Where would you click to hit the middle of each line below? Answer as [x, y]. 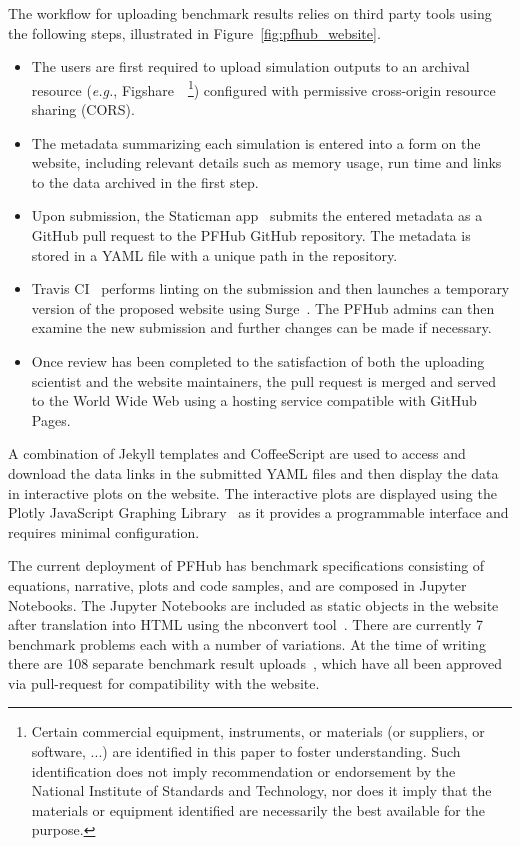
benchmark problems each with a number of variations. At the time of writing [247, 643]
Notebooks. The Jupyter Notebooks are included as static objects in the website [253, 604]
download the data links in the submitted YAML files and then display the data [253, 472]
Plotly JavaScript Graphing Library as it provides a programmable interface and [258, 512]
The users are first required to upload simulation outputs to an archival [250, 66]
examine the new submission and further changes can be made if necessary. [261, 327]
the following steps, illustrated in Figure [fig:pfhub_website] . [194, 32]
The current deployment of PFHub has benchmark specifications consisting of [246, 565]
